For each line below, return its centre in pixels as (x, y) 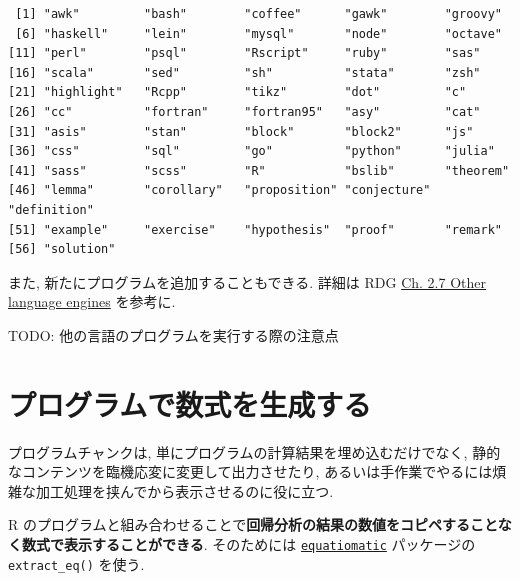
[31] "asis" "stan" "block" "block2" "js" (241, 131)
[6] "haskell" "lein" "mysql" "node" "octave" (258, 33)
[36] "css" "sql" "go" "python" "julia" (251, 151)
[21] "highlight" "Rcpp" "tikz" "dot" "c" (237, 92)
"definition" (51, 209)
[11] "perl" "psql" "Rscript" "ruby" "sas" (244, 53)
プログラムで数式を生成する (190, 403)
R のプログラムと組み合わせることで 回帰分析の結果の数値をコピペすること (253, 524)
